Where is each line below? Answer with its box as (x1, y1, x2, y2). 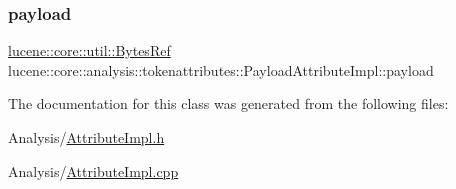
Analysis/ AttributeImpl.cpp (8, 160, 179, 181)
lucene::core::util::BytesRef (8, 40, 171, 61)
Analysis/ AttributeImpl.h (8, 127, 165, 147)
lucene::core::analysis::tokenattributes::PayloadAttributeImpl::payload (8, 59, 434, 80)
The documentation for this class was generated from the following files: (8, 93, 449, 114)
